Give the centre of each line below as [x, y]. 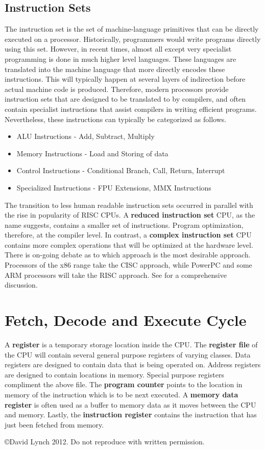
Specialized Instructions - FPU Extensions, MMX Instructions [114, 187]
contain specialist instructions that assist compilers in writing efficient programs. [131, 109]
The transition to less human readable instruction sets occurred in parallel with [129, 205]
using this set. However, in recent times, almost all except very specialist [118, 49]
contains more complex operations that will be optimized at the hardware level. [129, 244]
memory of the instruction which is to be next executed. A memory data [122, 394]
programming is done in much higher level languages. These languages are [121, 58]
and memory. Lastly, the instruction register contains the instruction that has [131, 415]
